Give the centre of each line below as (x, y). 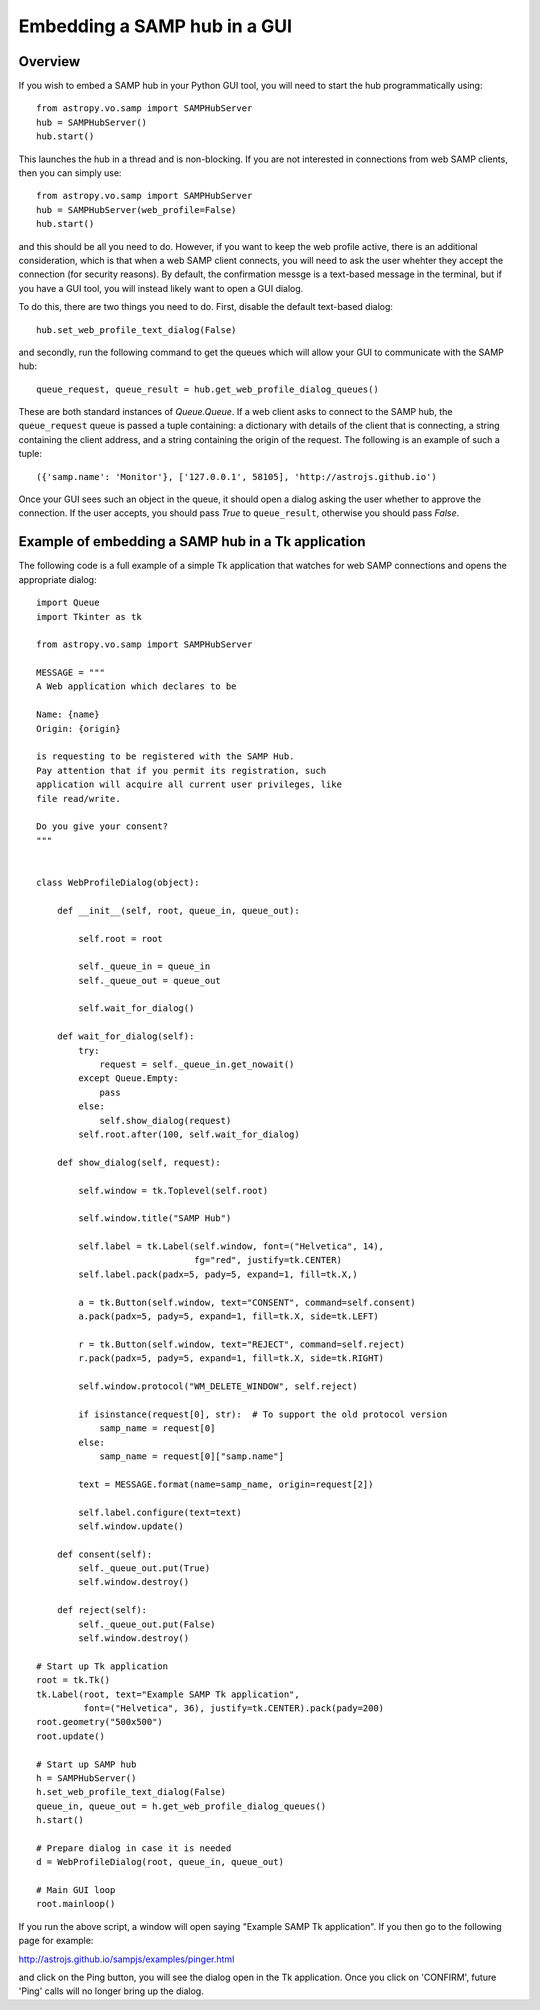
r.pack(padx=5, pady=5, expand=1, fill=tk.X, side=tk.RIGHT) (231, 1358)
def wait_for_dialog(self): (125, 1036)
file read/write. (78, 798)
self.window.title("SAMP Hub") (155, 1218)
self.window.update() (131, 1526)
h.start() (60, 1820)
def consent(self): (104, 1554)
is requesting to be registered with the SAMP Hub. (165, 756)
